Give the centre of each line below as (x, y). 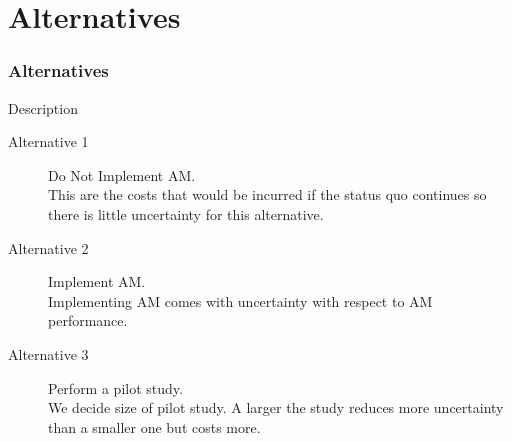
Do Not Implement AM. (122, 174)
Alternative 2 (48, 247)
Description (43, 107)
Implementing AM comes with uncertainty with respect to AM (240, 300)
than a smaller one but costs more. (154, 426)
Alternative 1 (48, 141)
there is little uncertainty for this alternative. (186, 213)
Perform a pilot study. (115, 387)
